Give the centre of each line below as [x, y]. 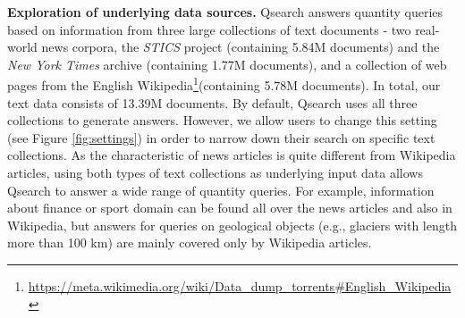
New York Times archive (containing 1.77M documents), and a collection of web [227, 64]
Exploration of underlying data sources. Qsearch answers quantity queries [225, 12]
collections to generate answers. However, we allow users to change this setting [222, 120]
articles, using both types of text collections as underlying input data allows [215, 172]
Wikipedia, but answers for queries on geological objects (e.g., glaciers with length [232, 225]
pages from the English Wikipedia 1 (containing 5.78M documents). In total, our [224, 84]
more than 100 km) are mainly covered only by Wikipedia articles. [190, 243]
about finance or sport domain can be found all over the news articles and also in [230, 208]
